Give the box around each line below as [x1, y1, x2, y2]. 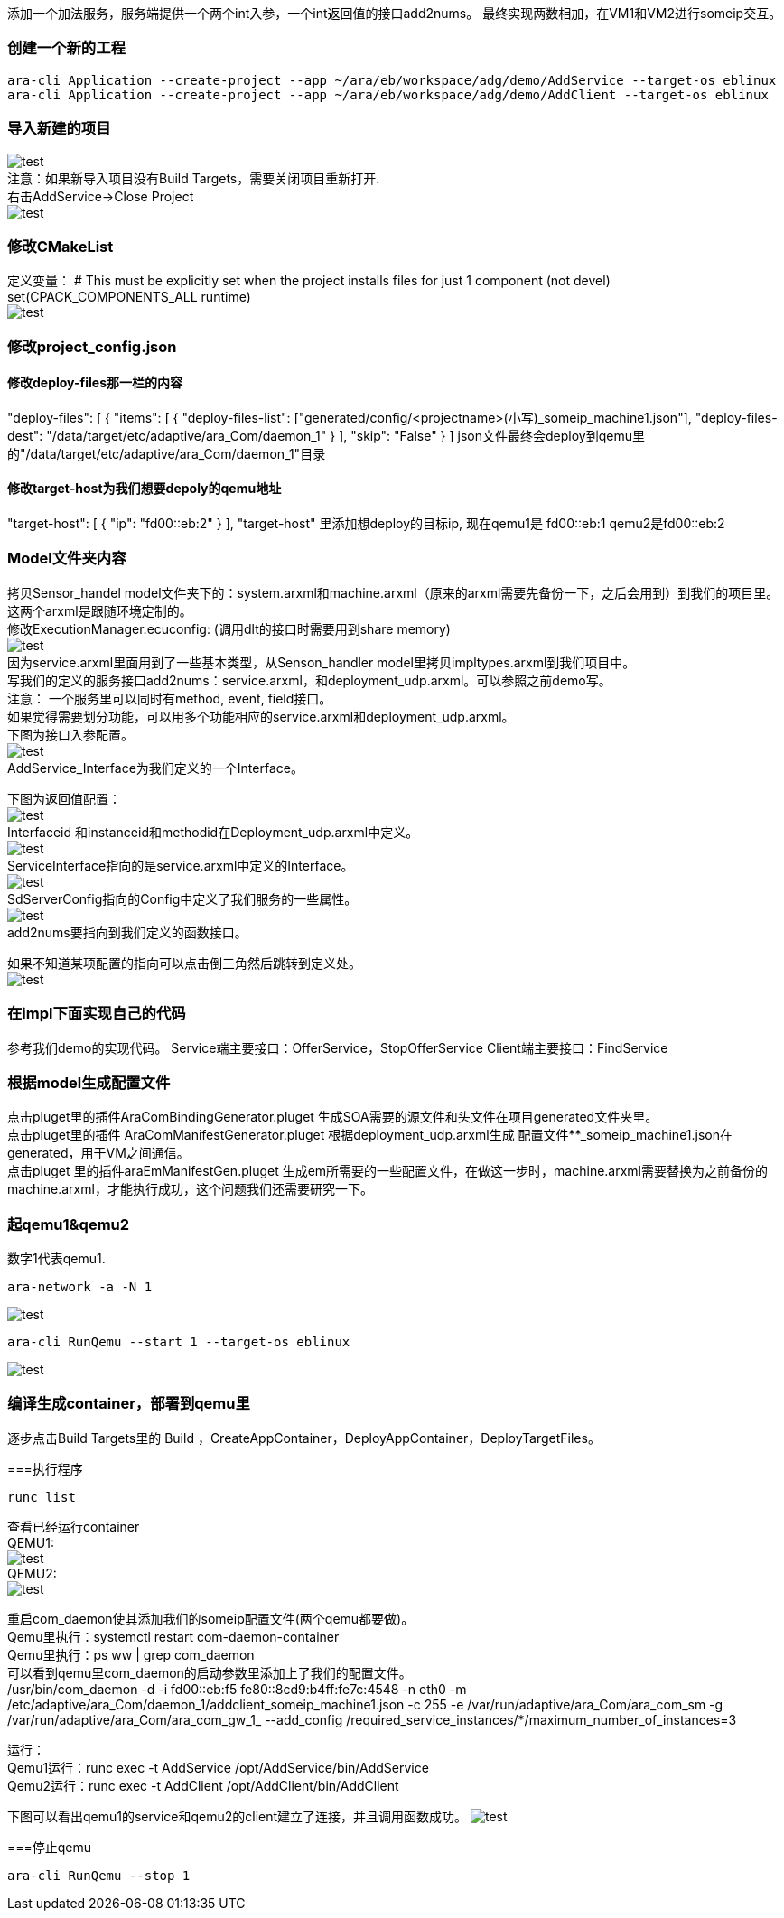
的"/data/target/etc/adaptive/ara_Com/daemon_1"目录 [7, 445, 326, 461]
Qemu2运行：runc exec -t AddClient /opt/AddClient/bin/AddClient [7, 1777, 399, 1793]
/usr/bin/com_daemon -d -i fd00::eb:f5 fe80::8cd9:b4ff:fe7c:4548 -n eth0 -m [7, 1681, 467, 1697]
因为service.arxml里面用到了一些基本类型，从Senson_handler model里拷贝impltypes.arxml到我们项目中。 [7, 654, 636, 670]
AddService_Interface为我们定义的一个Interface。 [7, 759, 303, 776]
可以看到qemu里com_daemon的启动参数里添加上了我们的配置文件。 [7, 1664, 412, 1681]
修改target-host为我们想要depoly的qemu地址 [7, 480, 282, 497]
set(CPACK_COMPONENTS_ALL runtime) [7, 289, 251, 305]
